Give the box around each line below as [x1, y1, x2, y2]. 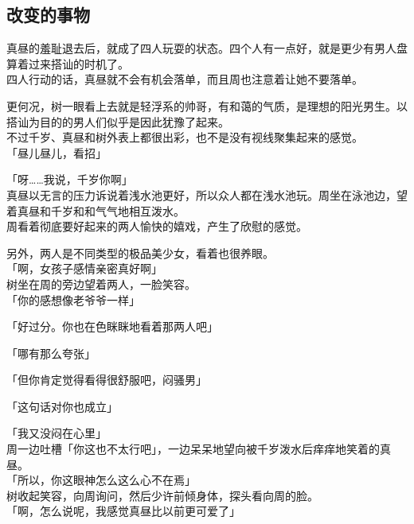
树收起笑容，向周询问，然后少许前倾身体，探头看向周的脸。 [6, 487, 318, 503]
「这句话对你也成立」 [6, 398, 118, 414]
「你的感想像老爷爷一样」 [6, 291, 140, 308]
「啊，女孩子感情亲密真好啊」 [6, 260, 162, 277]
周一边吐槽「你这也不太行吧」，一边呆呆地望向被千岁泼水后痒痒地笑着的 [6, 441, 380, 457]
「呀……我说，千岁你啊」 [6, 171, 133, 188]
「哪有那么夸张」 [6, 344, 96, 361]
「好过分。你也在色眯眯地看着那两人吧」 [6, 318, 218, 335]
